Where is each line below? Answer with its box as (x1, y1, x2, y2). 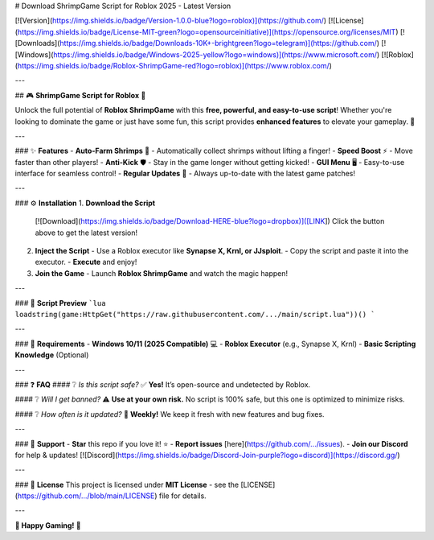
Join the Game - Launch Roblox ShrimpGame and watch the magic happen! (35, 268, 289, 278)
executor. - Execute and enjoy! (35, 258, 137, 267)
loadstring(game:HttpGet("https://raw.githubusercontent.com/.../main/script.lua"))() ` (14, 310, 375, 319)
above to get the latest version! (35, 228, 138, 237)
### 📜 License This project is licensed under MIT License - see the (14, 480, 240, 489)
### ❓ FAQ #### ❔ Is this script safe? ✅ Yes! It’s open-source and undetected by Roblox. (14, 379, 311, 390)
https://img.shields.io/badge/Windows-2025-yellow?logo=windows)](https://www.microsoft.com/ (53, 49, 378, 60)
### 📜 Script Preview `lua (14, 298, 106, 307)
